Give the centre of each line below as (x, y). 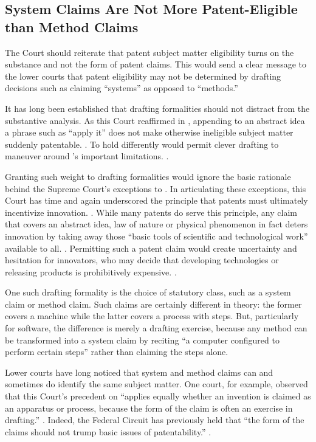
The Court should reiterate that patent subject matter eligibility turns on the (149, 52)
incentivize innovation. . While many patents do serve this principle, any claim (151, 212)
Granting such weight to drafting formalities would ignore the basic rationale (148, 176)
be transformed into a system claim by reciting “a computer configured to (142, 340)
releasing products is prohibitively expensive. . (91, 271)
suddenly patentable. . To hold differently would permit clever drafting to (142, 144)
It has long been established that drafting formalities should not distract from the (157, 108)
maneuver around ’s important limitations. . (87, 156)
